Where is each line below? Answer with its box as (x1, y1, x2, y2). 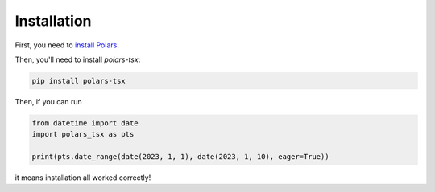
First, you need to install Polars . (14, 40, 120, 50)
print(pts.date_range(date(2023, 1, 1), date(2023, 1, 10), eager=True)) (31, 153, 329, 161)
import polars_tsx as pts (31, 129, 135, 139)
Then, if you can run (14, 96, 82, 106)
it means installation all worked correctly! (14, 173, 151, 182)
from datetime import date (31, 118, 139, 128)
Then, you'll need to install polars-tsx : (14, 55, 141, 64)
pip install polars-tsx (31, 76, 126, 85)
